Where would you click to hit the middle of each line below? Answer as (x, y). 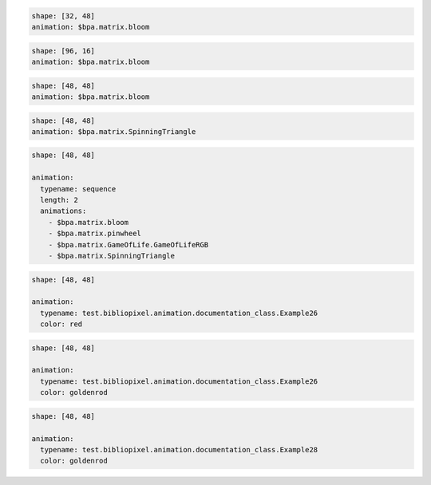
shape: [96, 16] (63, 51)
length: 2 (59, 200)
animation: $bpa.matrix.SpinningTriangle (114, 131)
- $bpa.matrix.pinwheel (95, 234)
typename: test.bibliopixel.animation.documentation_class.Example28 (179, 450)
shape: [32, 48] (63, 16)
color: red (61, 324)
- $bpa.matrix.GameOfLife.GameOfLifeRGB (129, 244)
